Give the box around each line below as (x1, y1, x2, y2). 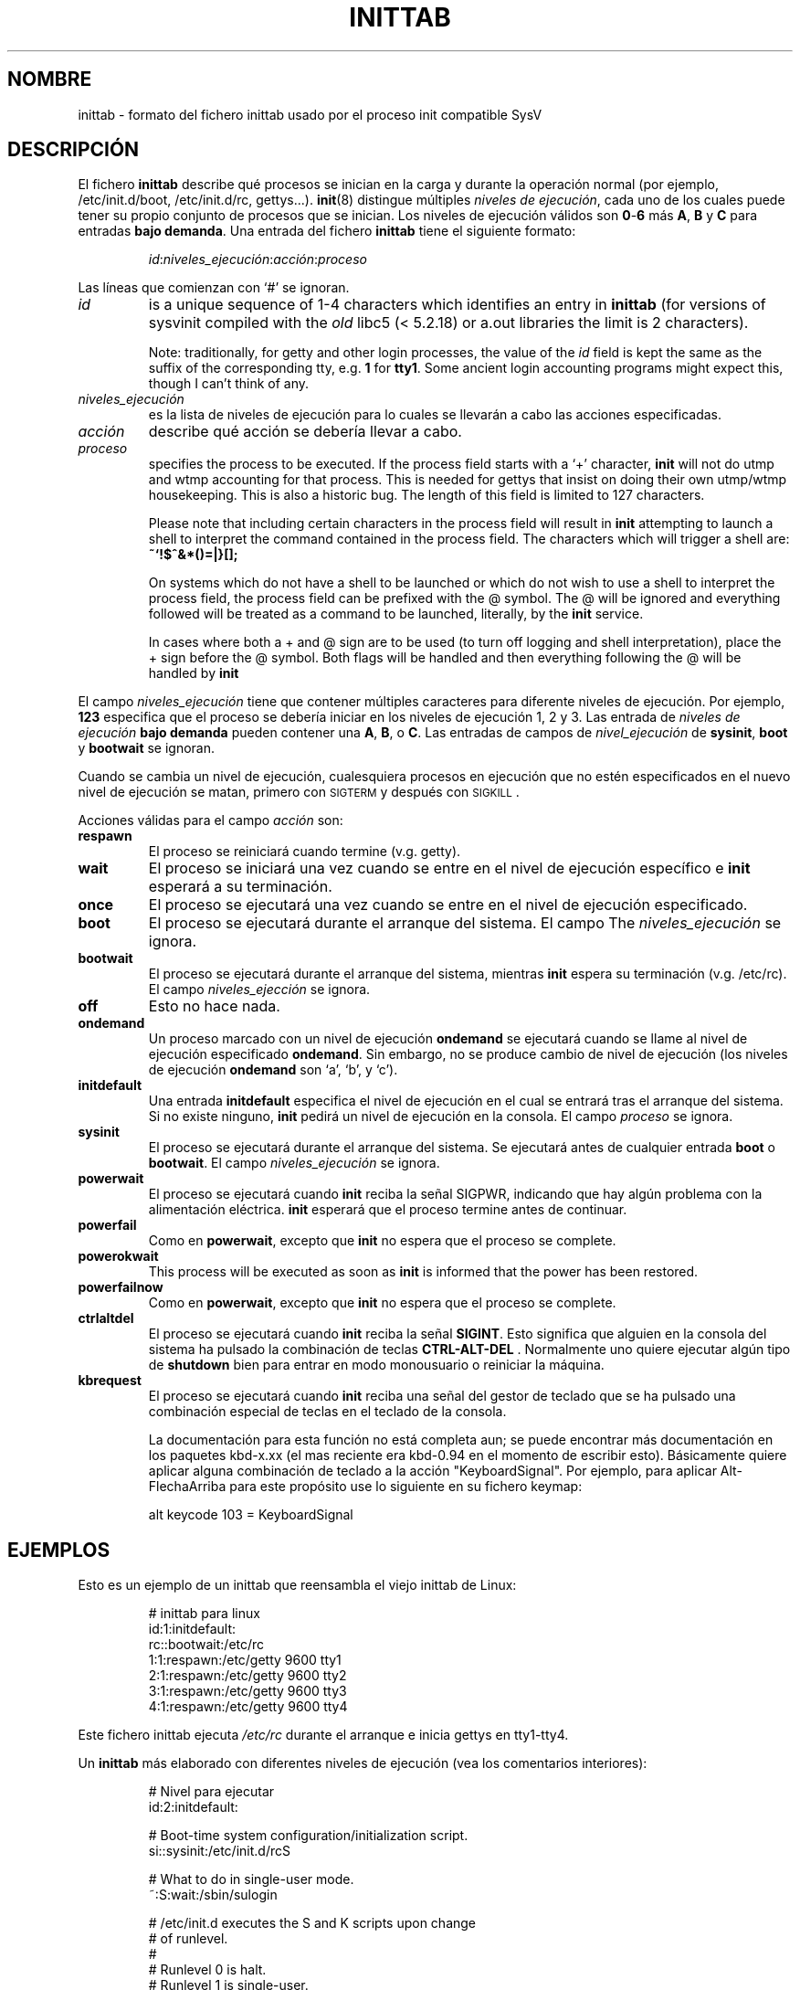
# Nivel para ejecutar (148, 1784, 275, 1800)
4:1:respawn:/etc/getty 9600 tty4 (148, 1699, 348, 1715)
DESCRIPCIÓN (7, 138, 140, 162)
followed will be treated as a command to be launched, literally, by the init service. (148, 606, 644, 622)
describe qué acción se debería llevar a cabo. (148, 422, 462, 441)
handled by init (148, 665, 239, 682)
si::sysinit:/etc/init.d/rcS (148, 1843, 290, 1859)
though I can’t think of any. (148, 376, 310, 392)
